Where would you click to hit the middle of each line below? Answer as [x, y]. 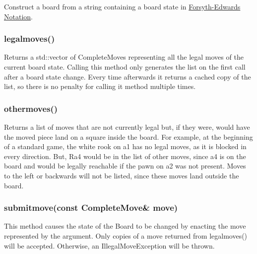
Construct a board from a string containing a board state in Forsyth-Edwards [122, 6]
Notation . [18, 16]
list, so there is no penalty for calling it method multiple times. [100, 86]
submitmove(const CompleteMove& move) [91, 208]
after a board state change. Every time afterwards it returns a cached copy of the [128, 76]
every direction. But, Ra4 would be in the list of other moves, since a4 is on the [125, 156]
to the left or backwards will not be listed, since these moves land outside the [122, 175]
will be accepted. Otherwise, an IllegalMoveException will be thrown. [109, 245]
